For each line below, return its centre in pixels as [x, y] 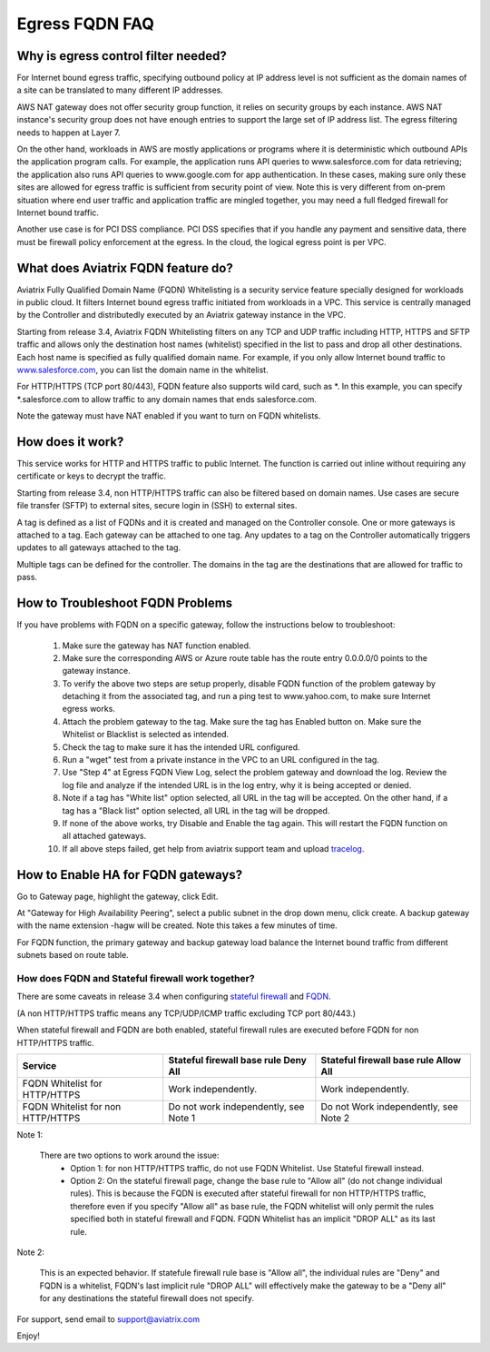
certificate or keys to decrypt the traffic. [92, 476]
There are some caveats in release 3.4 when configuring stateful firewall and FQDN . [174, 997]
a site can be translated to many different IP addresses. [120, 90]
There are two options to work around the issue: [129, 1155]
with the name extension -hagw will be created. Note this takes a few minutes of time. [177, 925]
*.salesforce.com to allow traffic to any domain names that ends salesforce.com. [167, 399]
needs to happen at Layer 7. [69, 133]
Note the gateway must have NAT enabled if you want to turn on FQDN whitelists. [169, 416]
